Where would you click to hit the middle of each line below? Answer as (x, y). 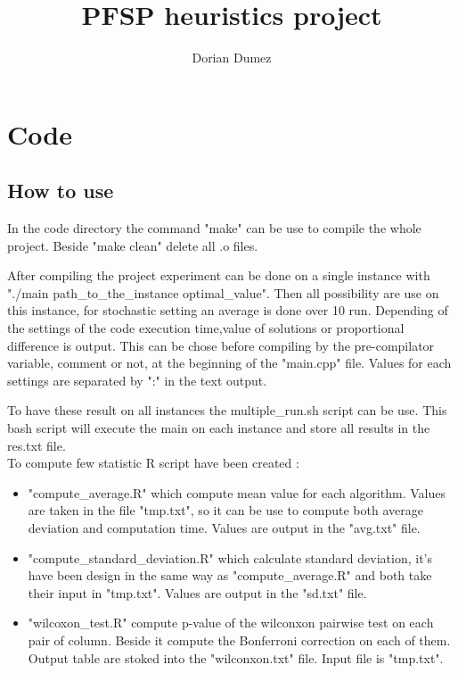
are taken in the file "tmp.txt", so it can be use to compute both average (225, 510)
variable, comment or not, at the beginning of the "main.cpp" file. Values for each (229, 363)
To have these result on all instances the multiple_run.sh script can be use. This (227, 410)
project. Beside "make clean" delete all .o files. (133, 245)
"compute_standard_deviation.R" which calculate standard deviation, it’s (230, 557)
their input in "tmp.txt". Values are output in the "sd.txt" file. (197, 592)
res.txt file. (37, 445)
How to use (61, 191)
